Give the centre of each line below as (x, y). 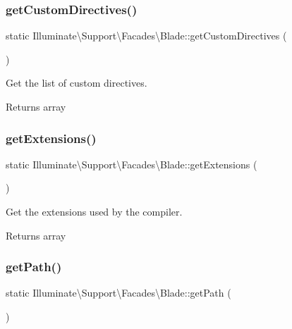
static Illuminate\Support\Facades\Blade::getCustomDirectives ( (146, 36)
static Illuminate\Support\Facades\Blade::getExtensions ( (132, 164)
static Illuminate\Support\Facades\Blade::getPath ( (118, 293)
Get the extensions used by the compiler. (94, 211)
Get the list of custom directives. (77, 83)
